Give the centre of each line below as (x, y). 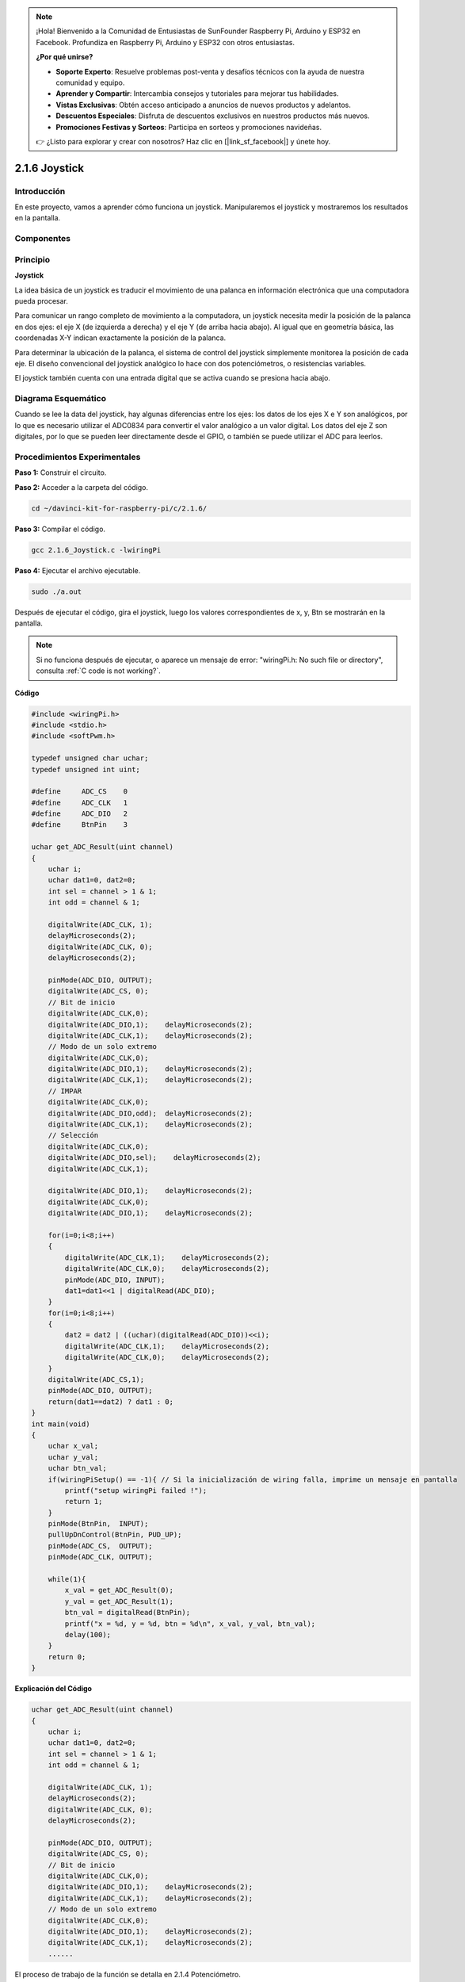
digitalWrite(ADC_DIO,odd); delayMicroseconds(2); (151, 1113)
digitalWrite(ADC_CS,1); (96, 1380)
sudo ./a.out (57, 591)
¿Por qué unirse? (65, 57)
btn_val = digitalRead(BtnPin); (127, 1613)
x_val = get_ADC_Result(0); (119, 1590)
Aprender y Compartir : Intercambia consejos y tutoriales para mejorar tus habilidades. (197, 94)
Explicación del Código (53, 1689)
